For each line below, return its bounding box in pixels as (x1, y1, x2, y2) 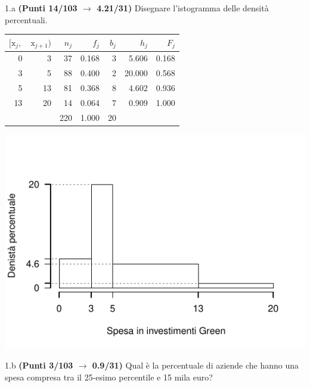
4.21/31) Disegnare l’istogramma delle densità (97, 2, 269, 14)
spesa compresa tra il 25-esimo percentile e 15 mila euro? (5, 371, 213, 383)
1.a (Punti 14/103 (5, 2, 77, 14)
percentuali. (5, 13, 48, 26)
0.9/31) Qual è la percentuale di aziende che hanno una (92, 359, 299, 372)
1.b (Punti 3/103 (5, 359, 73, 372)
